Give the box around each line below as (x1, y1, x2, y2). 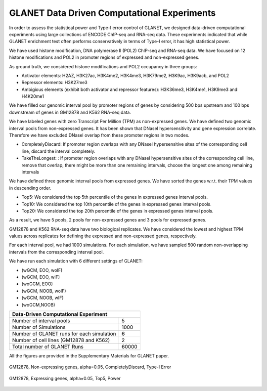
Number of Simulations (12, 324, 66, 331)
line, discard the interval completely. (21, 148, 95, 154)
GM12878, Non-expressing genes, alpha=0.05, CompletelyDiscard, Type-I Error (9, 364, 172, 370)
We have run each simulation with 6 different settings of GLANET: (9, 258, 143, 264)
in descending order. (9, 185, 51, 191)
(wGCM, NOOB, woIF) (21, 288, 66, 294)
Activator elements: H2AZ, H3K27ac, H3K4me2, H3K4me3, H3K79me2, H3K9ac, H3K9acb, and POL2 (21, 72, 229, 79)
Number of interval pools (12, 317, 70, 324)
